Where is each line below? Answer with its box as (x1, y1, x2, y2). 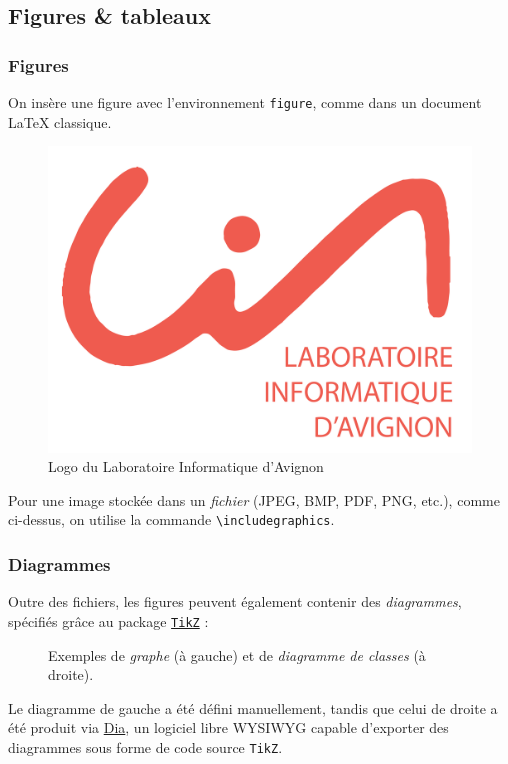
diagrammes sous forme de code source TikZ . (8, 736, 283, 757)
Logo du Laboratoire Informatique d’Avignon (48, 456, 324, 477)
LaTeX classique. (8, 111, 112, 132)
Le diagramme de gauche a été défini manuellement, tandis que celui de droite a (8, 697, 498, 718)
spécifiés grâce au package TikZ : (8, 610, 209, 631)
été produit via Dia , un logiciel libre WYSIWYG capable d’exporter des (8, 717, 449, 738)
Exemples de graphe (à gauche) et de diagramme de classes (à (48, 644, 426, 665)
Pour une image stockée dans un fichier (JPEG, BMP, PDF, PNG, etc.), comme (8, 489, 500, 510)
